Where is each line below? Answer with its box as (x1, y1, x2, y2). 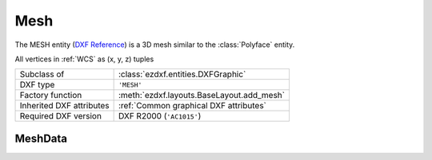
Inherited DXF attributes (19, 100, 110, 111)
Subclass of (19, 68, 65, 80)
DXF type (19, 80, 55, 91)
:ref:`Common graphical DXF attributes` (118, 100, 267, 111)
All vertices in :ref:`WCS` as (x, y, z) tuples (14, 54, 154, 64)
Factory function (19, 90, 82, 101)
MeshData (14, 131, 68, 145)
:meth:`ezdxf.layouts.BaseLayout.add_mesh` (118, 90, 286, 101)
